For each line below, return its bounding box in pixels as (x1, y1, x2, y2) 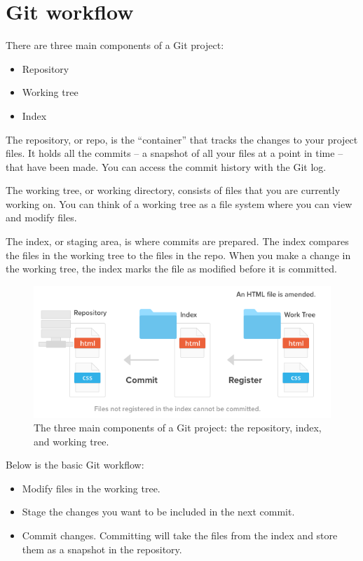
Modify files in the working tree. (22, 480, 160, 495)
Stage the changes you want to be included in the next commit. (22, 504, 295, 519)
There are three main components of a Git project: (6, 38, 224, 53)
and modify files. (6, 210, 77, 225)
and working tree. (34, 434, 109, 448)
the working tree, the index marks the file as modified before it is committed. (6, 261, 337, 276)
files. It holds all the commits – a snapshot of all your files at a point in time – (6, 146, 343, 160)
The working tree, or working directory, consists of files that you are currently (6, 183, 341, 198)
